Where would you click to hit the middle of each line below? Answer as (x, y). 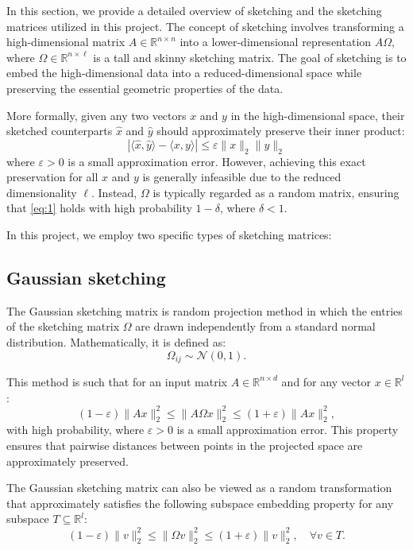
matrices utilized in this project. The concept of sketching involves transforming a (205, 26)
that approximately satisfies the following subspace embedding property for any (200, 503)
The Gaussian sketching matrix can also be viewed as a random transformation (199, 488)
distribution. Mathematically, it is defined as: (116, 341)
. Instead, (114, 192)
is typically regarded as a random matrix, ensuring (276, 192)
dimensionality (42, 192)
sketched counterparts (60, 131)
